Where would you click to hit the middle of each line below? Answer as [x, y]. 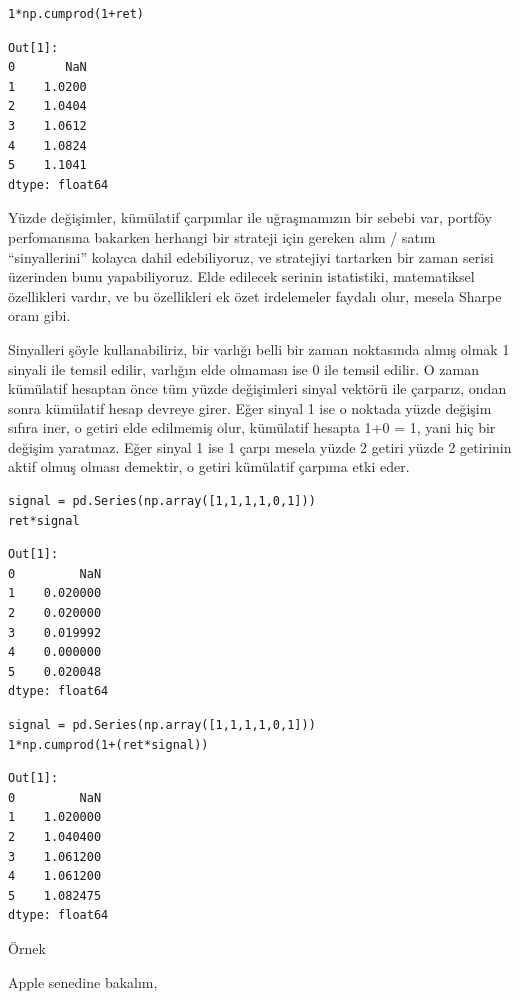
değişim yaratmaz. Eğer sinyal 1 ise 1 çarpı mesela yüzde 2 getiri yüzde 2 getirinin [260, 446]
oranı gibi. [39, 315]
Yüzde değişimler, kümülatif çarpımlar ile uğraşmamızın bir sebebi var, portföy [250, 217]
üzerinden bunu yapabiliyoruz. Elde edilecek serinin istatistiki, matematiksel [241, 276]
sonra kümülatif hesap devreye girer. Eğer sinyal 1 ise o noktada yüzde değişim [250, 407]
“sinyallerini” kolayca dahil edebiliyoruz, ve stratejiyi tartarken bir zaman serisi [251, 256]
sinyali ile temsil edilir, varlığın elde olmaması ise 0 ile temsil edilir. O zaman [244, 368]
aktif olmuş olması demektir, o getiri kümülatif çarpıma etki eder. [209, 466]
